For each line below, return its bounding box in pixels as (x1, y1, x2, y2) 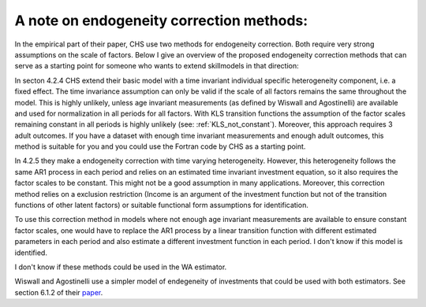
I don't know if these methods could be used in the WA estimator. (14, 262, 227, 272)
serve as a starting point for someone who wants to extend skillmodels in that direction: (14, 61, 299, 71)
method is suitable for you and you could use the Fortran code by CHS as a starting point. (14, 142, 306, 151)
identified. (14, 248, 47, 257)
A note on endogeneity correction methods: (14, 12, 308, 29)
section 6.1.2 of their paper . (14, 287, 103, 297)
